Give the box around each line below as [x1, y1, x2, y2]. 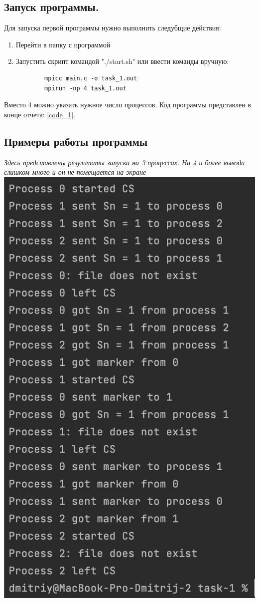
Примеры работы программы [4, 133, 148, 149]
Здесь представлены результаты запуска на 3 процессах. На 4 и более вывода [4, 157, 245, 167]
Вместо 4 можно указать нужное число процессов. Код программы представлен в [4, 99, 251, 110]
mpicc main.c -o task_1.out [44, 74, 137, 82]
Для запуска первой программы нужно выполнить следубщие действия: [4, 22, 221, 33]
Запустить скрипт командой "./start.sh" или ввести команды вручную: [15, 56, 229, 66]
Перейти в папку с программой [15, 39, 111, 49]
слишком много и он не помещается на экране [4, 167, 146, 177]
